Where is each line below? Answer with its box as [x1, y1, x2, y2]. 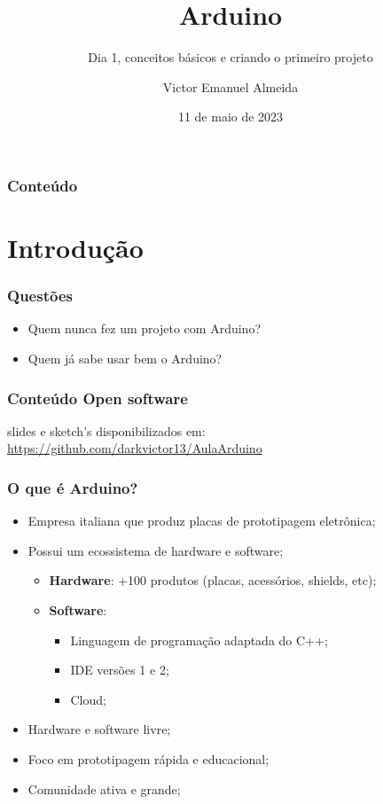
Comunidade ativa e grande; [27, 779, 181, 798]
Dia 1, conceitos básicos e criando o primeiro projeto [88, 48, 373, 66]
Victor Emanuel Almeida [162, 77, 299, 96]
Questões [7, 285, 73, 307]
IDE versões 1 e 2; [70, 660, 169, 679]
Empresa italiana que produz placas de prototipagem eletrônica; [27, 511, 376, 530]
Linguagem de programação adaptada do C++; [70, 630, 328, 649]
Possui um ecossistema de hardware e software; [27, 541, 284, 559]
